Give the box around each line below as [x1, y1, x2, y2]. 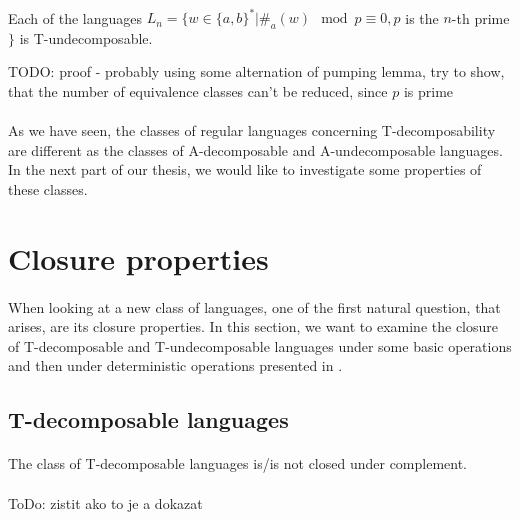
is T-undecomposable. [19, 27, 153, 48]
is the [405, 7, 439, 28]
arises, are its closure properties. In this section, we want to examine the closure [8, 316, 498, 337]
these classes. [8, 179, 88, 200]
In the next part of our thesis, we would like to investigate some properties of [8, 159, 482, 180]
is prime [403, 81, 454, 102]
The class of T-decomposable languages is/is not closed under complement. [8, 453, 468, 474]
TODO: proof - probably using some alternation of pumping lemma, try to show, [8, 61, 505, 82]
